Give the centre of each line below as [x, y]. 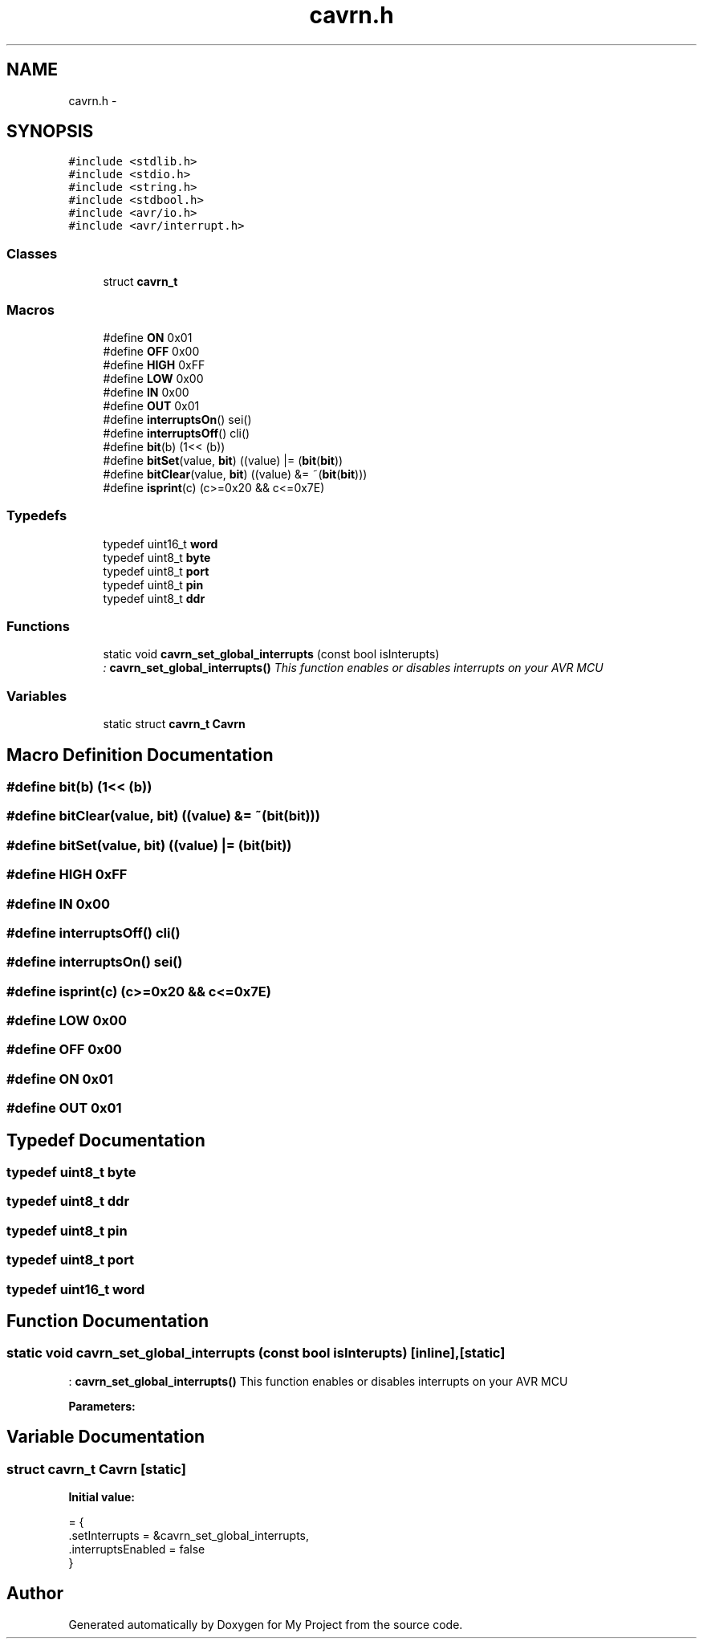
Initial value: [102, 1496]
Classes [32, 253]
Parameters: [102, 1406]
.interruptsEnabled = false [137, 1549]
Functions [38, 627]
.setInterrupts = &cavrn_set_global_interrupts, [189, 1535]
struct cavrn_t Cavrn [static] [96, 1469]
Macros [30, 309]
